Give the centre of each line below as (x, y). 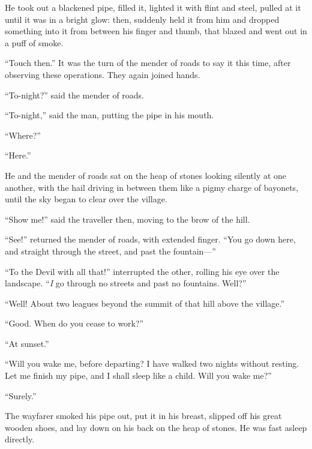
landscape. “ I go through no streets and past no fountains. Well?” (126, 283)
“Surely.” (21, 395)
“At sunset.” (27, 343)
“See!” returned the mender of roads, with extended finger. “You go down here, (150, 239)
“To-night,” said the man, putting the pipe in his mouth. (109, 115)
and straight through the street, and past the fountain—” (110, 251)
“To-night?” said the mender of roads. (75, 95)
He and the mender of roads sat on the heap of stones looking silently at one (146, 175)
